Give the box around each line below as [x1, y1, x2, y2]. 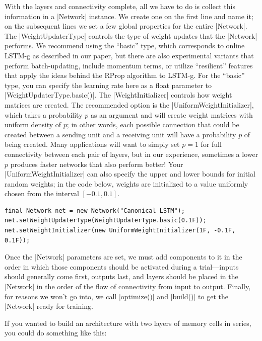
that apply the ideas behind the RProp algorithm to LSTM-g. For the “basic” [5, 70, 245, 80]
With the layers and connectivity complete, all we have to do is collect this [5, 1, 235, 11]
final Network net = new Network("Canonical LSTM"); [5, 207, 185, 214]
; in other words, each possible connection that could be [67, 119, 239, 130]
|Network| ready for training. [5, 301, 93, 311]
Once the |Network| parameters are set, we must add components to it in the [5, 251, 242, 262]
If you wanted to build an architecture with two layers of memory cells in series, [5, 317, 251, 328]
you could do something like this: [5, 327, 107, 338]
